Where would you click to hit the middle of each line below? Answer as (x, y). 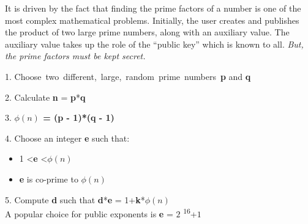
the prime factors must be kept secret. (75, 56)
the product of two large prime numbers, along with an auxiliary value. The (147, 32)
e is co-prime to (49, 179)
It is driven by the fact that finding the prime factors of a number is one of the (153, 8)
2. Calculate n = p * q (45, 97)
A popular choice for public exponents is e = (89, 213)
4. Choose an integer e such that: (67, 138)
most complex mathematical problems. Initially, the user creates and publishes (152, 20)
